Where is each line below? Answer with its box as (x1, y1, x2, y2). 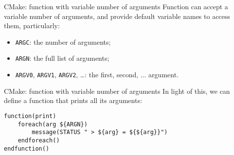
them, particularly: (4, 20, 60, 31)
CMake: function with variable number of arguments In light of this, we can (4, 86, 230, 96)
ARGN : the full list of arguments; (15, 53, 109, 63)
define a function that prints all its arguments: (4, 95, 142, 105)
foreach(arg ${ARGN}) (18, 121, 88, 128)
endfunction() (4, 145, 50, 152)
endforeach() (18, 137, 60, 144)
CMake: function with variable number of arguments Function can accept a (4, 1, 228, 11)
